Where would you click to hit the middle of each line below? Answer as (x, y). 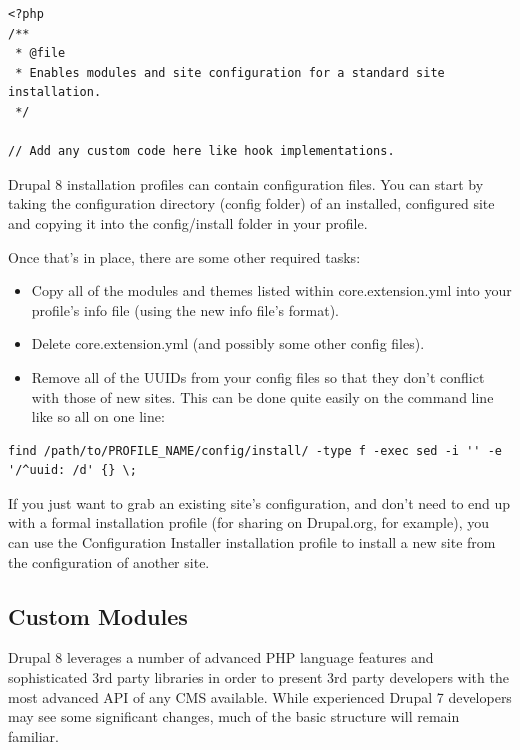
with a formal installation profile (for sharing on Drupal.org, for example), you (248, 522)
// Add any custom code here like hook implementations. (201, 151)
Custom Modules (98, 615)
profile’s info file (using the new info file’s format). (185, 309)
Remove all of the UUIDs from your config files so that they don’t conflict (258, 376)
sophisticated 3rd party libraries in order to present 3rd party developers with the (258, 677)
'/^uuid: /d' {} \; (72, 470)
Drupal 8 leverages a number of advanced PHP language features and (221, 657)
